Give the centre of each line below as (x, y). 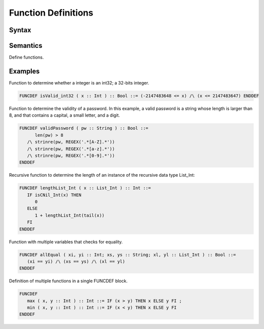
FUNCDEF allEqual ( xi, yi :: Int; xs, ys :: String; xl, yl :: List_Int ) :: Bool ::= (128, 255)
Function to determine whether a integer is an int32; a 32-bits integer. (79, 82)
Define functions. (26, 57)
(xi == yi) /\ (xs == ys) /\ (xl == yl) (76, 261)
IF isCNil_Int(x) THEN (54, 195)
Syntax (20, 30)
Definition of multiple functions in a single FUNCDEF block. (68, 281)
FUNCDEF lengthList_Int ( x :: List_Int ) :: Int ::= (85, 188)
